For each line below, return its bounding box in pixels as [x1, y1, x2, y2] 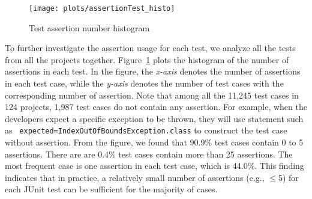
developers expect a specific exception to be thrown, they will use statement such [5, 112, 304, 124]
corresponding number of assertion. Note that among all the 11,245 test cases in [5, 88, 299, 101]
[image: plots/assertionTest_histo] [29, 4, 175, 13]
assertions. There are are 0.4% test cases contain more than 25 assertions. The [5, 147, 293, 160]
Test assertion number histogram [29, 21, 150, 34]
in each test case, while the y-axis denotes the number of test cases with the [5, 77, 284, 90]
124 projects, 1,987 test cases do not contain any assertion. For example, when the [5, 100, 307, 113]
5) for [278, 171, 299, 183]
